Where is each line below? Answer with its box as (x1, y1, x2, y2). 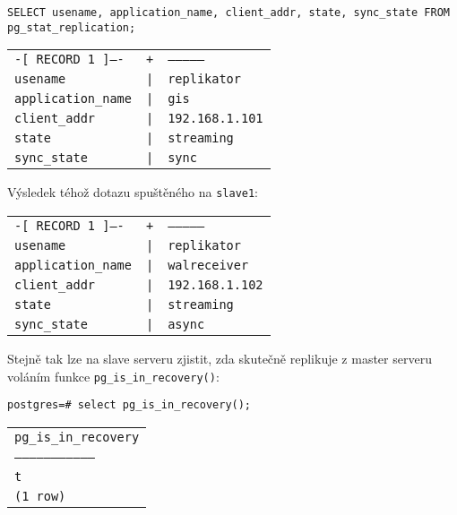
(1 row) (14, 488, 66, 503)
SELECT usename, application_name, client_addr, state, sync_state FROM (7, 6, 450, 19)
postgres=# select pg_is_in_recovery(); (7, 399, 252, 412)
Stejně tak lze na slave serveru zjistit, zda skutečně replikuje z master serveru (7, 348, 432, 367)
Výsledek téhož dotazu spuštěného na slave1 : (7, 183, 259, 202)
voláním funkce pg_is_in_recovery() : (7, 366, 220, 385)
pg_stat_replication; (7, 21, 136, 34)
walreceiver (168, 257, 249, 272)
